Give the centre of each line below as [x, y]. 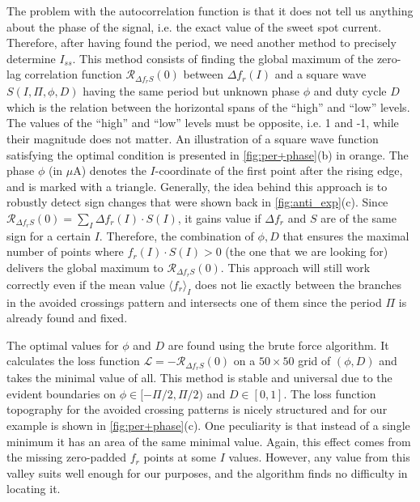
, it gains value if [219, 217]
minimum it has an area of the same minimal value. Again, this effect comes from [209, 441]
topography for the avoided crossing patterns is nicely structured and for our [197, 409]
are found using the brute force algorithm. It [278, 345]
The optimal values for [63, 345]
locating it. [34, 489]
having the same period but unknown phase [191, 91]
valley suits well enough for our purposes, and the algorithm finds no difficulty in [207, 472]
